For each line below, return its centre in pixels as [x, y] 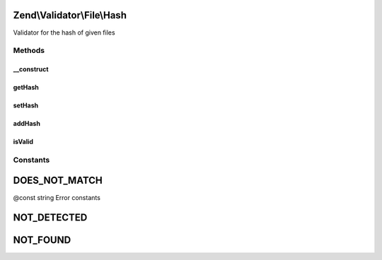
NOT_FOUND [42, 240]
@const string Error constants [57, 197]
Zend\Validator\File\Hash [70, 15]
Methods [29, 51]
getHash [26, 88]
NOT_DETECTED [50, 218]
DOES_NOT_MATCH [58, 181]
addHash [27, 124]
